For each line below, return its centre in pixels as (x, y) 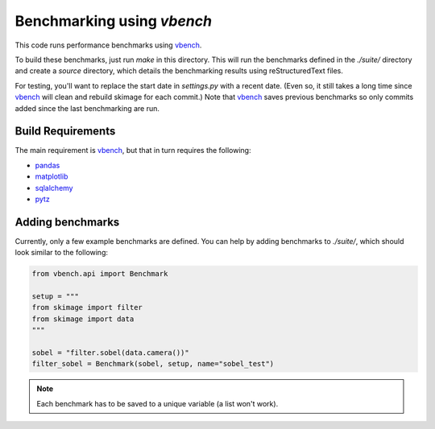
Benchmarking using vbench (114, 21)
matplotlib (52, 176)
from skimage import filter (87, 307)
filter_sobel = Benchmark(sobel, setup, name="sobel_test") (153, 364)
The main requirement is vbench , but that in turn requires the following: (133, 151)
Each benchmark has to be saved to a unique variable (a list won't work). (157, 403)
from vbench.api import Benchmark (100, 274)
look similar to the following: (62, 253)
